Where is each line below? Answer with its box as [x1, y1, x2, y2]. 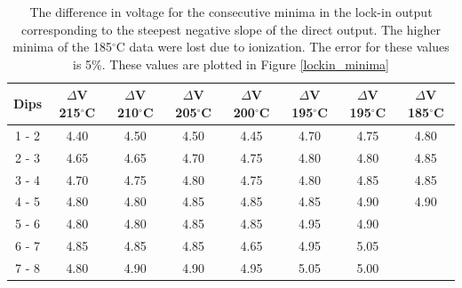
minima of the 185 [12, 37, 112, 56]
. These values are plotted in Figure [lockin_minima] [101, 54, 389, 73]
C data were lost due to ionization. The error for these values [115, 37, 450, 56]
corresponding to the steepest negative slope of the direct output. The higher [21, 20, 441, 38]
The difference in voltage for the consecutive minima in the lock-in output [29, 3, 433, 20]
